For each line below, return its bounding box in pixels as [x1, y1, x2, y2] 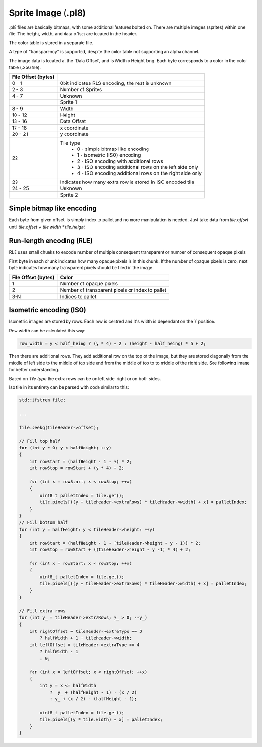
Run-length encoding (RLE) [9, 236, 93, 245]
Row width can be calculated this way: [9, 328, 86, 333]
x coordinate [60, 124, 89, 131]
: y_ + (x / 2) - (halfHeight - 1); [49, 697, 137, 702]
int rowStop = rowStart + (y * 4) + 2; [29, 465, 125, 471]
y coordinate [60, 131, 89, 137]
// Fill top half [19, 438, 61, 444]
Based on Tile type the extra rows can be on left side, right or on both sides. [9, 375, 161, 381]
